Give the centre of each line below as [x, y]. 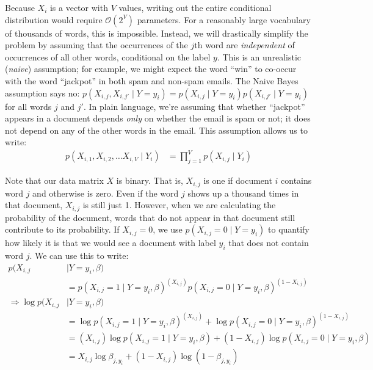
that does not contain [269, 243]
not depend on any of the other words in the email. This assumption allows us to [156, 130]
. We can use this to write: [79, 256]
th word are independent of [244, 45]
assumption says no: [42, 92]
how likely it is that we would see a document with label [110, 243]
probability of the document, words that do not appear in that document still [150, 217]
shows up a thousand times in [243, 193]
